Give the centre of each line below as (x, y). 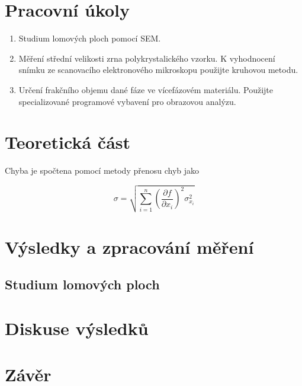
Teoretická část (68, 142)
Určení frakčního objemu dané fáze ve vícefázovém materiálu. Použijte (146, 89)
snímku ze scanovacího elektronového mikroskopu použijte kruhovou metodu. (158, 70)
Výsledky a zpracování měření (129, 246)
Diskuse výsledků (77, 328)
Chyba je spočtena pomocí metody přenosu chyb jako (102, 170)
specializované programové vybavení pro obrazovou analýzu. (127, 101)
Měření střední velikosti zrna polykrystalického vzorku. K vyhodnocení (147, 58)
